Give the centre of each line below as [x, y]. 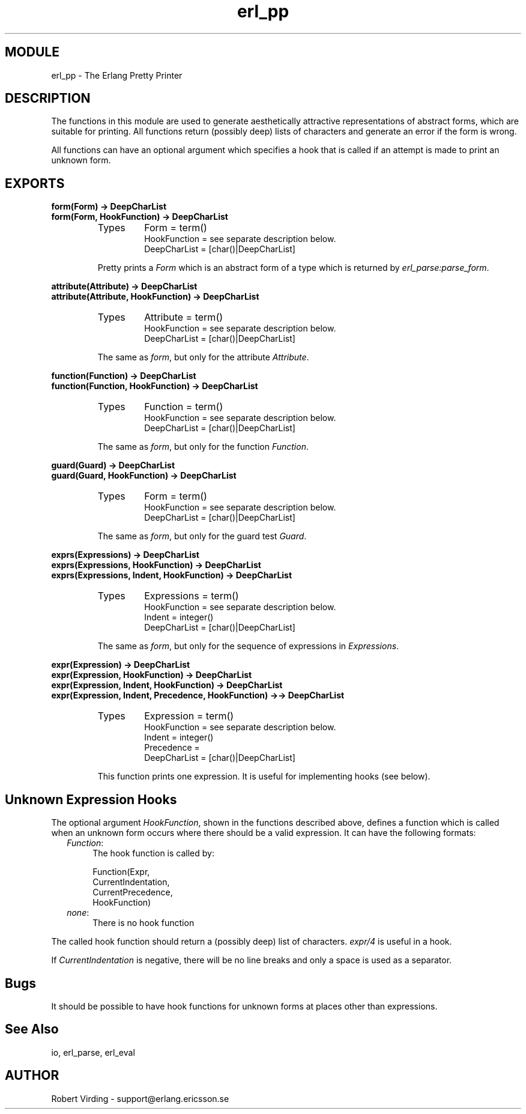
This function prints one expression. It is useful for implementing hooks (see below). [264, 776]
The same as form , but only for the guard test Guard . [202, 536]
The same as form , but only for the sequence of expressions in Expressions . [248, 646]
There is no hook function [144, 923]
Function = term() [184, 407]
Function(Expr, [121, 872]
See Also [32, 1029]
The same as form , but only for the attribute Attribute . [203, 357]
